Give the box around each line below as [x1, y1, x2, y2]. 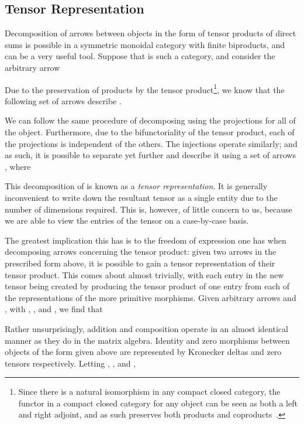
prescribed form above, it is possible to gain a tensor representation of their [5, 257, 275, 269]
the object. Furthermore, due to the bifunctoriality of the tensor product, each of [5, 126, 295, 138]
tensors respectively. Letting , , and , [5, 357, 136, 369]
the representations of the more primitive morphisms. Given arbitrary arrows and [5, 291, 296, 303]
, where [5, 160, 31, 172]
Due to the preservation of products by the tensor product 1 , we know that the [5, 81, 285, 95]
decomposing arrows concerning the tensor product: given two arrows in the [5, 245, 277, 258]
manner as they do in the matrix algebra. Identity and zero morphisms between [5, 334, 290, 346]
